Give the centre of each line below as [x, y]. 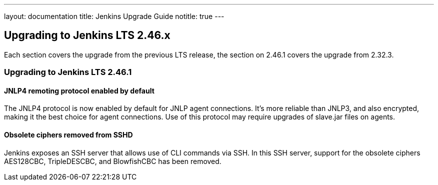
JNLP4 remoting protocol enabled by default [79, 90]
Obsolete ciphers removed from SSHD [68, 135]
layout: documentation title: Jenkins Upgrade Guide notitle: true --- [114, 16]
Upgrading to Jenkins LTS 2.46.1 [68, 72]
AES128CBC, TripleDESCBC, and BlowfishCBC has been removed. [113, 161]
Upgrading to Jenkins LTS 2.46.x [87, 35]
